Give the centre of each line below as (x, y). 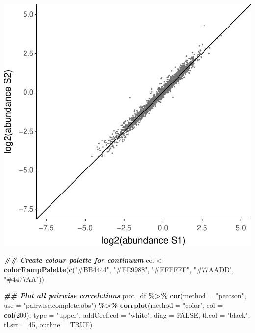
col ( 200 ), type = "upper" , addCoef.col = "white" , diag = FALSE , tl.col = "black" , (127, 315)
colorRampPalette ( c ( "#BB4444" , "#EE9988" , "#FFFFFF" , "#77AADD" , (119, 269)
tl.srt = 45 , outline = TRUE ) (48, 324)
